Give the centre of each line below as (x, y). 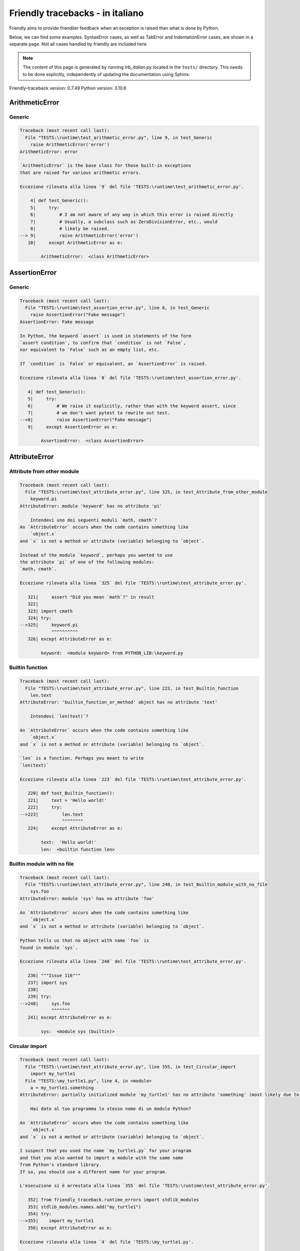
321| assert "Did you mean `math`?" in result (91, 597)
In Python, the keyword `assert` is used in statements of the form (105, 336)
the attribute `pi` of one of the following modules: (87, 562)
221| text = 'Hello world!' (67, 800)
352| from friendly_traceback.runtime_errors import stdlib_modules (113, 1200)
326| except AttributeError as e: (70, 639)
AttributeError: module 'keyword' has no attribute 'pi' (91, 506)
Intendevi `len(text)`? (59, 716)
